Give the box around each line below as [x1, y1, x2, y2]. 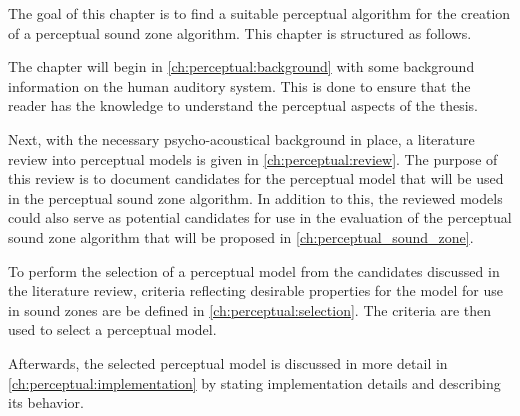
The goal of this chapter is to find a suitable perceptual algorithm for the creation [8, 3, 511, 23]
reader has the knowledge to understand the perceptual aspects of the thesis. [8, 95, 478, 116]
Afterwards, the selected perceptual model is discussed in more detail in [8, 352, 448, 373]
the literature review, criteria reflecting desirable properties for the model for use [8, 280, 503, 301]
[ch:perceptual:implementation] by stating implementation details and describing [8, 372, 501, 393]
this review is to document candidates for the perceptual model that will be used [8, 168, 504, 189]
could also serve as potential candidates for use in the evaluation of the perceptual [8, 207, 512, 228]
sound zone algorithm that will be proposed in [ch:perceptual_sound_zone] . [8, 226, 474, 247]
